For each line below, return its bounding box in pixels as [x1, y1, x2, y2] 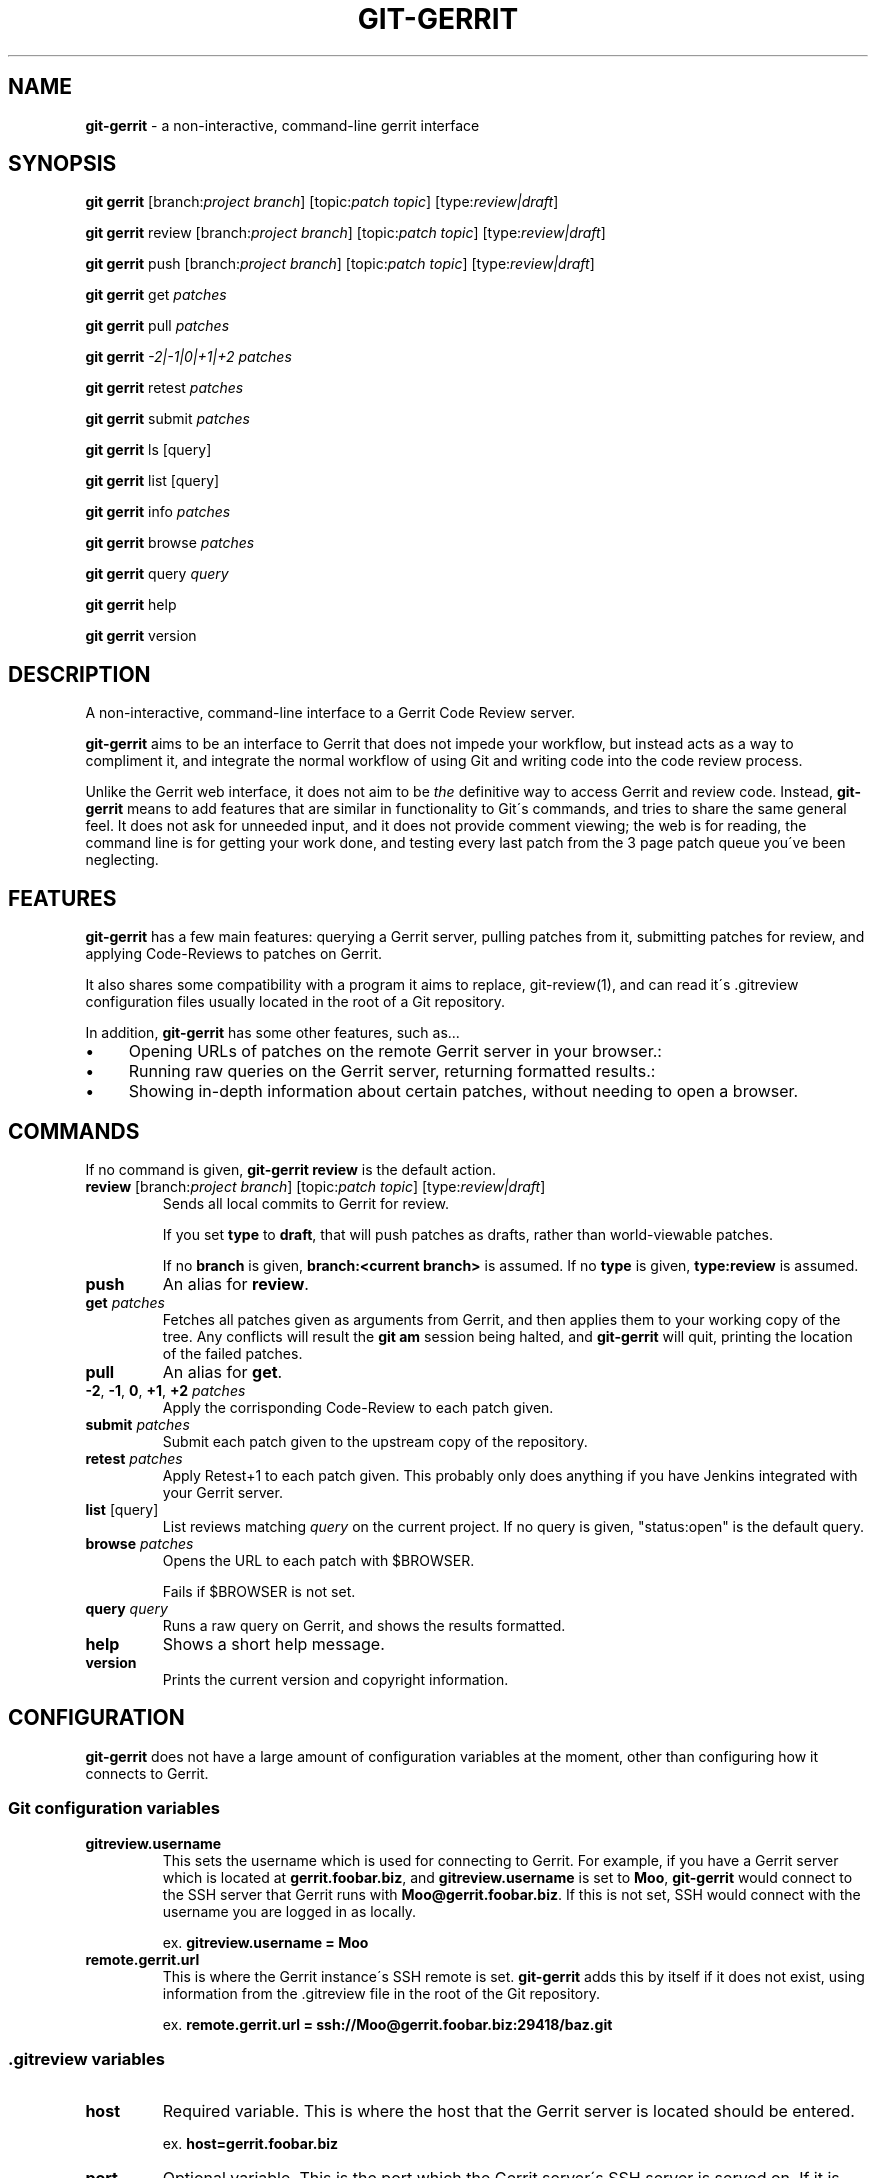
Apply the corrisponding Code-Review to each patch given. [162, 1398, 554, 1416]
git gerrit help [85, 596, 177, 614]
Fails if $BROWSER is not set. [162, 1582, 356, 1600]
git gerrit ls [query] [85, 441, 212, 459]
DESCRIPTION [8, 661, 151, 687]
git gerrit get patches [85, 286, 227, 304]
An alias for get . [162, 1361, 283, 1382]
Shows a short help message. [162, 1633, 385, 1654]
